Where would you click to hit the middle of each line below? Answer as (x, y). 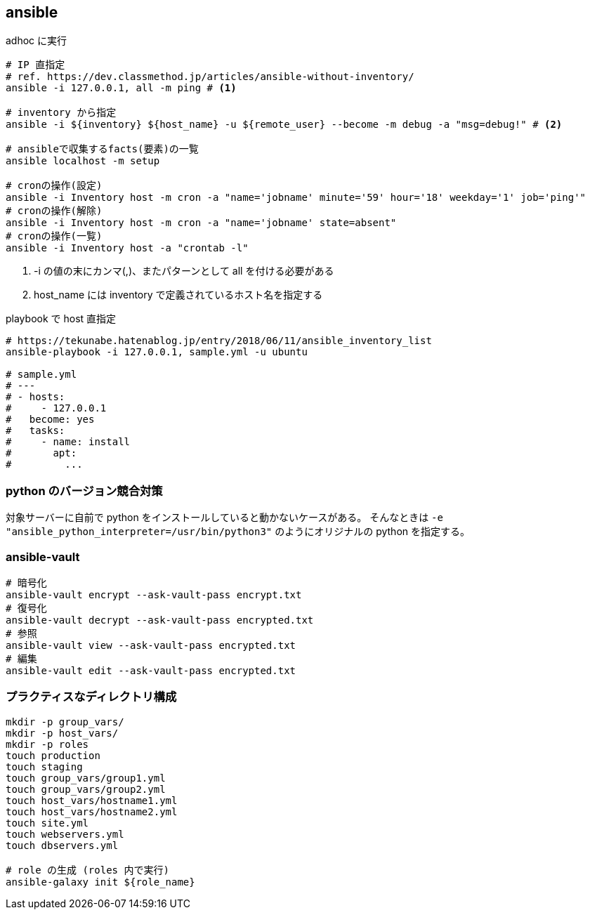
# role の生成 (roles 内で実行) (87, 870)
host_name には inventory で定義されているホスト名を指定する (178, 295)
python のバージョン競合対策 (84, 491)
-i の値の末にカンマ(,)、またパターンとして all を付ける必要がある (184, 271)
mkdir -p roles (47, 744)
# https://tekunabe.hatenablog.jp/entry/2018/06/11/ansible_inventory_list (219, 341)
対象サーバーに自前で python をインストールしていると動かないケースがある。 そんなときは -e (224, 518)
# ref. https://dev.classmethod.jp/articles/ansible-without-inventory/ (210, 77)
